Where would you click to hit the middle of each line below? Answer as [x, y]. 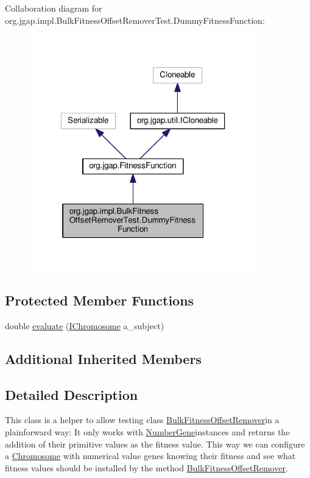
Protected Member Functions [100, 300]
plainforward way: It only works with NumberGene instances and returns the [147, 431]
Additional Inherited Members [103, 358]
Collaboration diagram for [54, 8]
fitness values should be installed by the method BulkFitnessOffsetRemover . [146, 467]
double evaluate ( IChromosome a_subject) [85, 325]
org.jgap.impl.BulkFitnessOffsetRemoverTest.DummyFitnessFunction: [135, 20]
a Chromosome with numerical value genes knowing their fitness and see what [150, 456]
